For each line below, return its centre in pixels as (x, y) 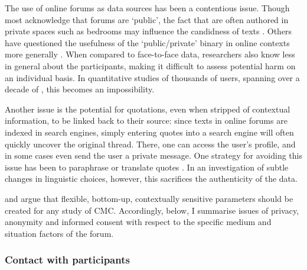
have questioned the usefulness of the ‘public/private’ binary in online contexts (147, 42)
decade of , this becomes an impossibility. (80, 89)
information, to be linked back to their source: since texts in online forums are (146, 120)
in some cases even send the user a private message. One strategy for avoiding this (153, 155)
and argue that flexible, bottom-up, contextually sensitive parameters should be (149, 198)
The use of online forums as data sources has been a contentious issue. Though (147, 8)
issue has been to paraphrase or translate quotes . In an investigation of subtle (147, 167)
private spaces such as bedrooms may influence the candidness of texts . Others (148, 31)
